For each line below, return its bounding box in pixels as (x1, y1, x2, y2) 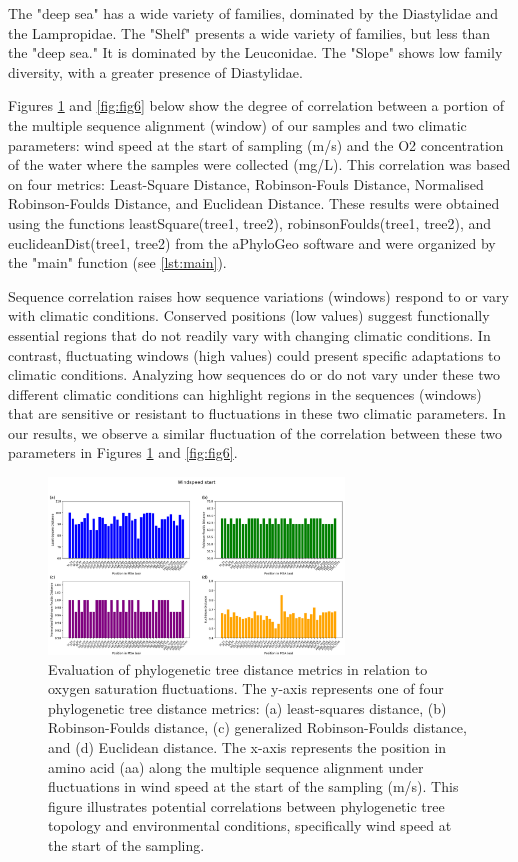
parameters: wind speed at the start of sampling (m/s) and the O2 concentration (8, 134, 504, 155)
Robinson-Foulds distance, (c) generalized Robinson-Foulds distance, (48, 717, 467, 738)
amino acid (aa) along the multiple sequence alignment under (48, 756, 424, 777)
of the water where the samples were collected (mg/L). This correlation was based (8, 154, 511, 175)
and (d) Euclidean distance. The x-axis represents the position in (48, 736, 447, 757)
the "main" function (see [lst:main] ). (8, 252, 227, 273)
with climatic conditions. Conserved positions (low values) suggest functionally (8, 305, 490, 326)
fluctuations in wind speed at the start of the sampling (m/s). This (48, 776, 459, 797)
